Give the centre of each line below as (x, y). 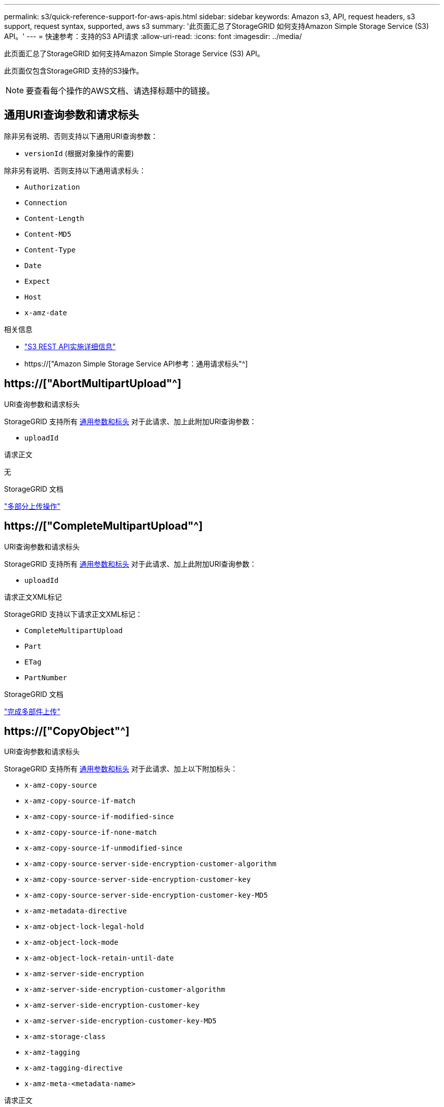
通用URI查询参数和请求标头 (72, 115)
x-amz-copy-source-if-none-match (91, 833)
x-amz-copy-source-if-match (80, 801)
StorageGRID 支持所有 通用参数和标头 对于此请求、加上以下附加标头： (121, 769)
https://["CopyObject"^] (67, 731)
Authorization (52, 187)
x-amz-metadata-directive (76, 911)
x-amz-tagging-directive (73, 1068)
